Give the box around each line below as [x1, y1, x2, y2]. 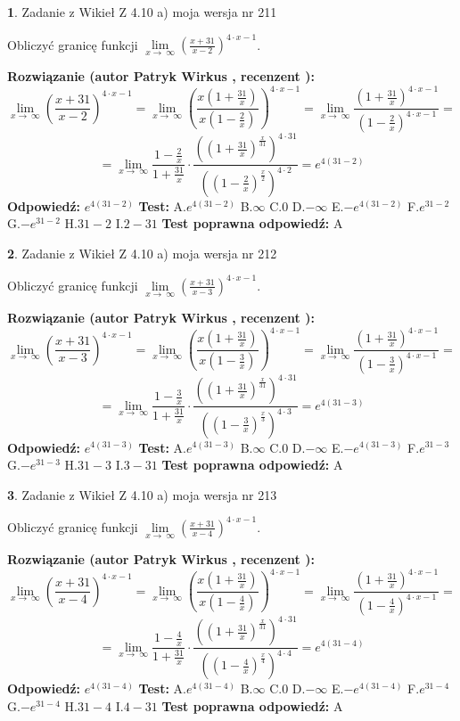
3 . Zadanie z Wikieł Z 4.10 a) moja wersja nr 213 [7, 485, 277, 504]
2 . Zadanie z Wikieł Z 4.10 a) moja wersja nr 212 [7, 243, 277, 262]
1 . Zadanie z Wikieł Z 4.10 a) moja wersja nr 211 [7, 3, 277, 20]
